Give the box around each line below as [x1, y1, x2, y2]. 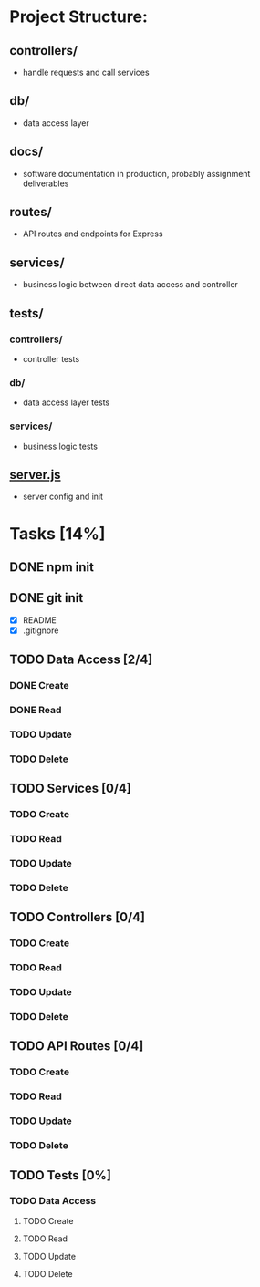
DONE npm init [9, 559, 94, 575]
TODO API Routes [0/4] [9, 1038, 144, 1054]
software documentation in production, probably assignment [22, 168, 251, 179]
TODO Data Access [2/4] [9, 652, 153, 668]
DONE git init [9, 590, 84, 606]
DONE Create [9, 680, 70, 692]
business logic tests [22, 441, 99, 451]
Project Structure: [9, 6, 148, 27]
